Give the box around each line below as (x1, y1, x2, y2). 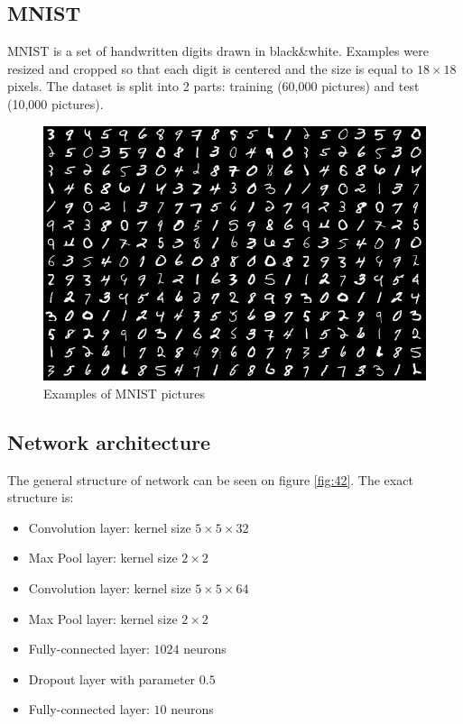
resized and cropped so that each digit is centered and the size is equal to (7, 59, 413, 78)
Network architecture (7, 427, 211, 455)
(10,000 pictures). (7, 94, 104, 113)
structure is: (7, 488, 74, 507)
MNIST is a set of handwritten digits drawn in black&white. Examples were (7, 41, 429, 60)
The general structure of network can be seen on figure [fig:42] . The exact (7, 470, 413, 489)
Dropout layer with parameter (28, 669, 196, 688)
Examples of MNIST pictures (43, 383, 205, 402)
